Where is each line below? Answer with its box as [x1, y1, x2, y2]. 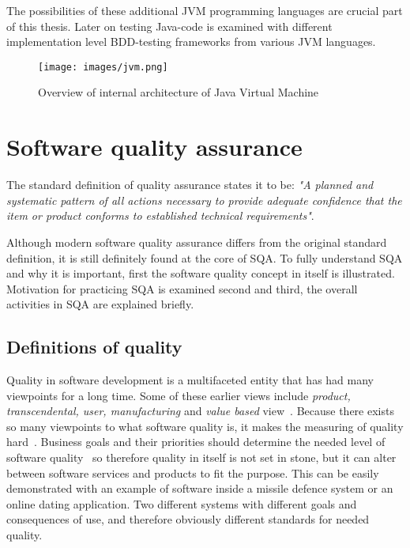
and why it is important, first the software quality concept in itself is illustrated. [6, 265, 395, 282]
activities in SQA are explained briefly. [6, 296, 194, 312]
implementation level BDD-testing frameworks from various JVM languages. [6, 33, 376, 50]
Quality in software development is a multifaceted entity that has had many [6, 372, 374, 388]
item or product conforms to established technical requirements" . [6, 207, 314, 224]
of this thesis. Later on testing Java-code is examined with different [6, 17, 333, 34]
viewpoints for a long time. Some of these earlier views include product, [6, 387, 351, 403]
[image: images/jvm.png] [38, 61, 168, 73]
